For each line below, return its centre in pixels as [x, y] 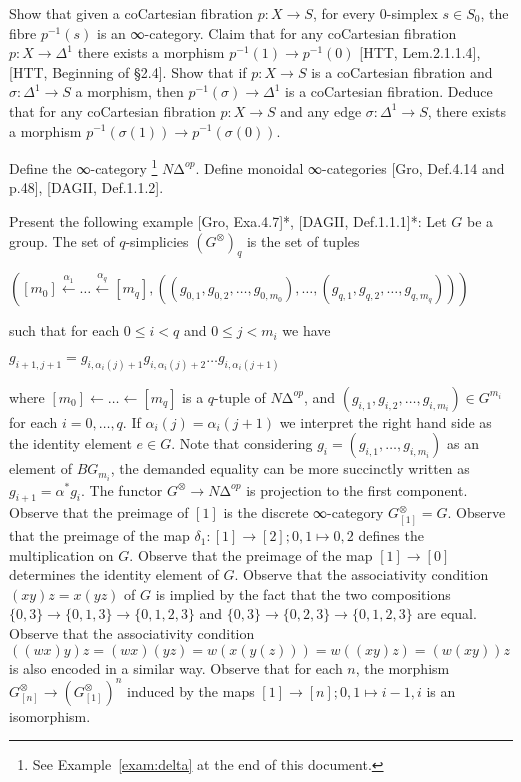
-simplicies [157, 240]
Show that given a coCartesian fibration [131, 13]
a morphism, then [129, 91]
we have [306, 330]
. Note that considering [242, 443]
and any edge [321, 110]
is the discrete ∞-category [303, 512]
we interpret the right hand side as [385, 421]
